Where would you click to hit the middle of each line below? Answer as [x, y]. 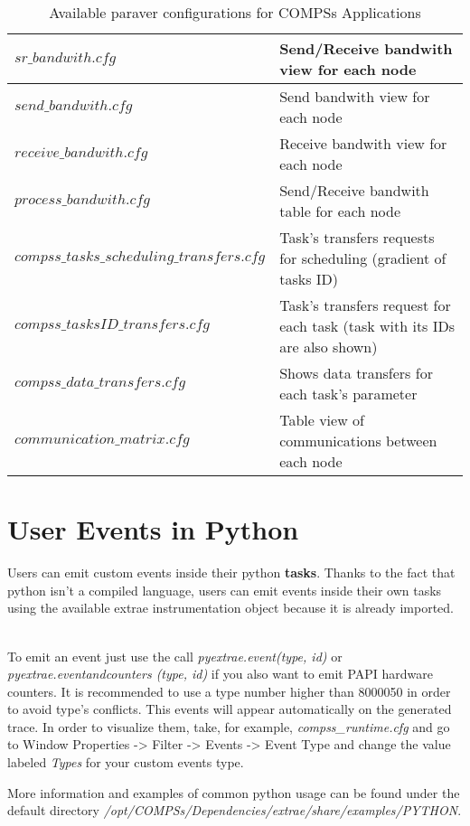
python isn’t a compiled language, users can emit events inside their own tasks [225, 590]
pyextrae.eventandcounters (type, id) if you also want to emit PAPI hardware [221, 674]
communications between [358, 441]
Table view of [322, 420]
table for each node [340, 211]
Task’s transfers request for [365, 305]
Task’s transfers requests [357, 237]
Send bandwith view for [355, 96]
